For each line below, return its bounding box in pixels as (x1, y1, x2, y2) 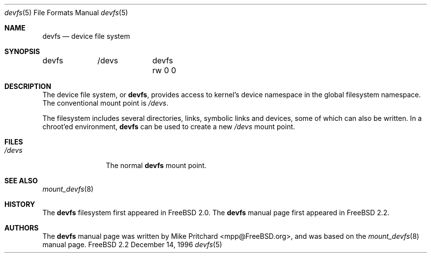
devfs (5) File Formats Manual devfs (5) (4, 8, 128, 17)
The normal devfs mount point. (106, 161, 206, 170)
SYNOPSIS (4, 47, 40, 56)
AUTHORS (4, 224, 39, 232)
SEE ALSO (4, 176, 38, 185)
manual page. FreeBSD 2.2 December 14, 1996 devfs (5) (42, 240, 222, 249)
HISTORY (4, 200, 35, 208)
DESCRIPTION (4, 82, 52, 90)
